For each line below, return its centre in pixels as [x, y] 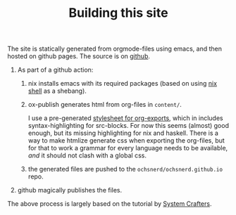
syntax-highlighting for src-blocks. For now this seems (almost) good [128, 126]
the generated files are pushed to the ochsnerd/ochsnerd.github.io [125, 169]
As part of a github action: [55, 70]
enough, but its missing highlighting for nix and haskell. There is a [123, 133]
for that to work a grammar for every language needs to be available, [128, 148]
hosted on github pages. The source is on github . [79, 56]
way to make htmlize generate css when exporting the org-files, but [126, 141]
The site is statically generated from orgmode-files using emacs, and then [114, 49]
